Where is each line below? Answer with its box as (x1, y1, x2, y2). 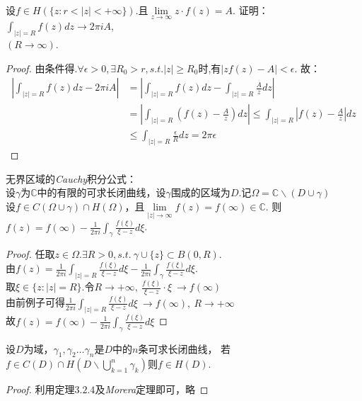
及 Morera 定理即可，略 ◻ (95, 382, 209, 397)
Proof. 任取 (6, 247, 55, 261)
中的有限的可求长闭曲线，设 (37, 185, 166, 200)
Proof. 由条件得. (6, 60, 78, 75)
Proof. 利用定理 (6, 382, 75, 397)
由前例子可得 (6, 295, 65, 310)
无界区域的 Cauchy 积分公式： (6, 171, 137, 186)
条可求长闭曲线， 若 (138, 341, 231, 356)
